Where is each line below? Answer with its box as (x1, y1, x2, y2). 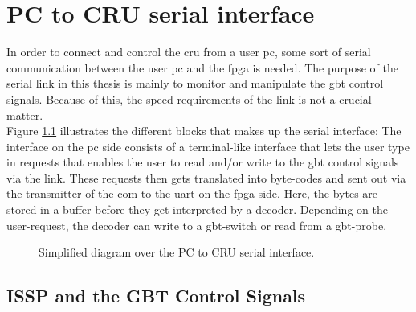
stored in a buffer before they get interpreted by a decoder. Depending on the (6, 201, 388, 218)
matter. (6, 106, 43, 123)
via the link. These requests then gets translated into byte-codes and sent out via (6, 169, 406, 186)
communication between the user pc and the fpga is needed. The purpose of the (6, 59, 398, 76)
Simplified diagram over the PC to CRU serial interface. (39, 244, 315, 261)
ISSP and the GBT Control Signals (6, 283, 306, 308)
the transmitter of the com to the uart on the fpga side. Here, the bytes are (6, 185, 378, 202)
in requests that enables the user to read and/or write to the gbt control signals (6, 154, 399, 170)
